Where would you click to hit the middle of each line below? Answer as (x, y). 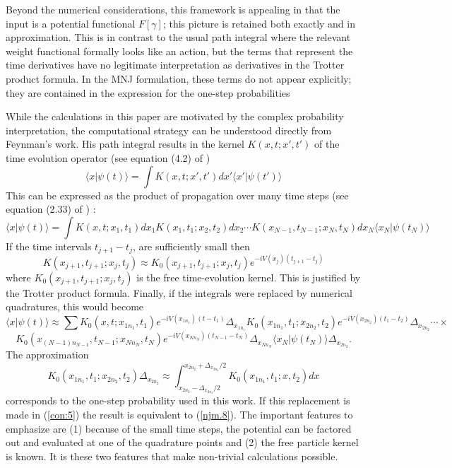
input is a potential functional (71, 23)
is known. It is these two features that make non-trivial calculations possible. (172, 456)
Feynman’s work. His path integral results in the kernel (125, 144)
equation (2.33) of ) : (51, 209)
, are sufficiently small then (191, 246)
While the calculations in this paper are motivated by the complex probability (175, 116)
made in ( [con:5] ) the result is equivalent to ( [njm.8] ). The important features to (179, 414)
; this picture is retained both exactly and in (259, 23)
